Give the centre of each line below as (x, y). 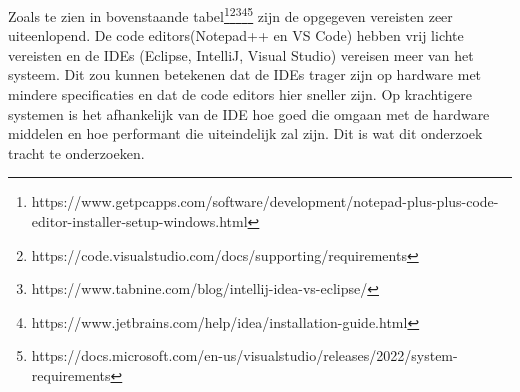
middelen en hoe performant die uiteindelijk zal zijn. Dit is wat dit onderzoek (245, 133)
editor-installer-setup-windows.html (139, 221)
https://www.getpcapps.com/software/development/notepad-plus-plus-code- (265, 201)
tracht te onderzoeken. (76, 152)
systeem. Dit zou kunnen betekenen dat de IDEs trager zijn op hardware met (245, 74)
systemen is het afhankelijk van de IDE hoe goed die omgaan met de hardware (249, 113)
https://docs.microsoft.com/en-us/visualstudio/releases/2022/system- (244, 355)
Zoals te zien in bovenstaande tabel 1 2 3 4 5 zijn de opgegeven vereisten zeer (230, 14)
